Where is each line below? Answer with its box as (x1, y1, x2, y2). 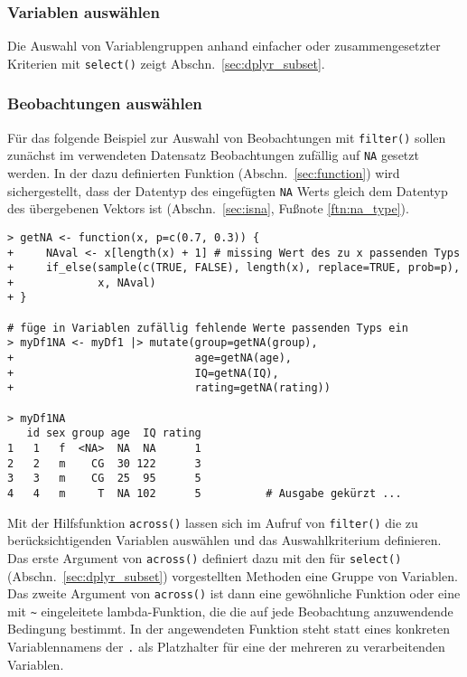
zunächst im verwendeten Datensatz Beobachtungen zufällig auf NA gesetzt (7, 146, 419, 165)
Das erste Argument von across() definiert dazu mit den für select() (7, 548, 402, 567)
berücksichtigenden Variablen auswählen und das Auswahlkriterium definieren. (7, 531, 442, 550)
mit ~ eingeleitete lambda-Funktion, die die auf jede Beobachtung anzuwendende (7, 601, 453, 620)
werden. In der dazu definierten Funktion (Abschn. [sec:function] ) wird (7, 164, 400, 182)
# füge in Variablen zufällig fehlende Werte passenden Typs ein (7, 321, 408, 334)
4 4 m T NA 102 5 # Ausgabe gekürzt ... (7, 487, 402, 500)
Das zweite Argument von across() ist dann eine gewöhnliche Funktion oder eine (7, 584, 461, 603)
